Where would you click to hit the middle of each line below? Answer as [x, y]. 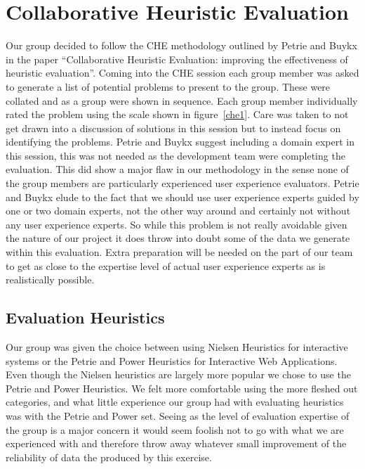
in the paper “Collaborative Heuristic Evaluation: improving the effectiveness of [177, 59]
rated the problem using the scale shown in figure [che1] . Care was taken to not [177, 114]
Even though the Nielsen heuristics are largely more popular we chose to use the [178, 374]
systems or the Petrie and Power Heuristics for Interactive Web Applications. [172, 360]
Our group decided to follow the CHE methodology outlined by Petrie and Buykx [181, 45]
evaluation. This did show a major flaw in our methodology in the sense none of [177, 169]
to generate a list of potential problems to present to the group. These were [168, 86]
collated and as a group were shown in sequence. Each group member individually [182, 100]
